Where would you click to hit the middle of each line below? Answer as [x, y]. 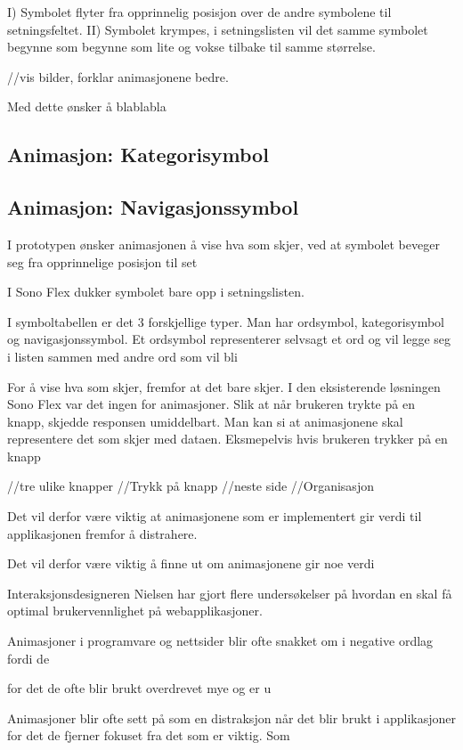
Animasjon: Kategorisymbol [138, 155]
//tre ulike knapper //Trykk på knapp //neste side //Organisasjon [191, 486]
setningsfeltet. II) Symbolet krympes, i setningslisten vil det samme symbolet [218, 29]
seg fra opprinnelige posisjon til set [102, 261]
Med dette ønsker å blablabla [87, 106]
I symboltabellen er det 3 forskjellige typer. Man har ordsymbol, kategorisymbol [226, 321]
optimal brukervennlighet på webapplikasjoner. [135, 611]
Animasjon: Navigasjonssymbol [153, 207]
